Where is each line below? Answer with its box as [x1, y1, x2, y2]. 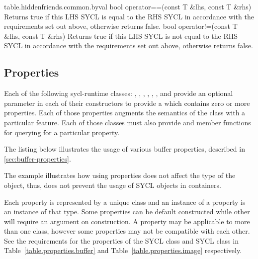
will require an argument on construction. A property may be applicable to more [4, 216, 250, 226]
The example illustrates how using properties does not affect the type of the [4, 170, 236, 180]
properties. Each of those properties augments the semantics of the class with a [4, 107, 246, 118]
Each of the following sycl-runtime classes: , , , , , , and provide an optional [4, 88, 233, 98]
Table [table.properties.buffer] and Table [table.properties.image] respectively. [4, 245, 242, 256]
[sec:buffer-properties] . [4, 153, 71, 164]
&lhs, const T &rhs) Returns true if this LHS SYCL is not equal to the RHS [4, 30, 238, 41]
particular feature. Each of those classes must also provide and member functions [4, 117, 251, 127]
